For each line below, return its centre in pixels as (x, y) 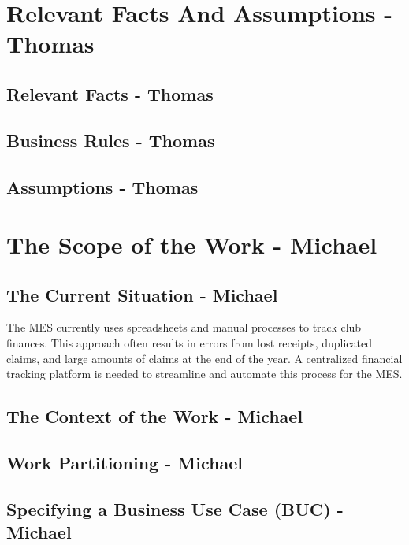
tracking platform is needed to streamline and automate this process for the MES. (204, 374)
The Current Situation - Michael (142, 294)
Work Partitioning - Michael (125, 463)
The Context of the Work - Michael (155, 416)
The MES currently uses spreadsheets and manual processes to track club (184, 327)
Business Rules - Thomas (111, 140)
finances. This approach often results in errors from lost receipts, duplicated (189, 343)
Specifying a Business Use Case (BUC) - (175, 508)
